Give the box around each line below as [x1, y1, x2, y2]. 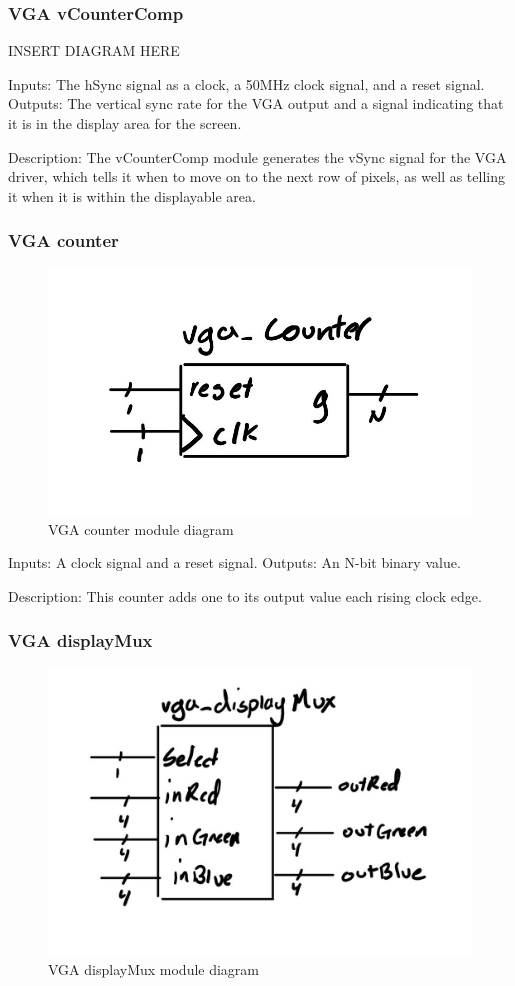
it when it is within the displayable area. [8, 185, 256, 206]
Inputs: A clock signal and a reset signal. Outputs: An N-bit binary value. [8, 552, 461, 573]
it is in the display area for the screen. [8, 113, 242, 133]
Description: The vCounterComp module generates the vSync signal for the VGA [8, 146, 507, 167]
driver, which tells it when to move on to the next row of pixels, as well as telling [8, 166, 505, 187]
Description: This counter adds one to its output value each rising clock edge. [8, 585, 482, 606]
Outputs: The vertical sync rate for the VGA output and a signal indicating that [8, 93, 504, 114]
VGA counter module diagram [48, 518, 234, 539]
